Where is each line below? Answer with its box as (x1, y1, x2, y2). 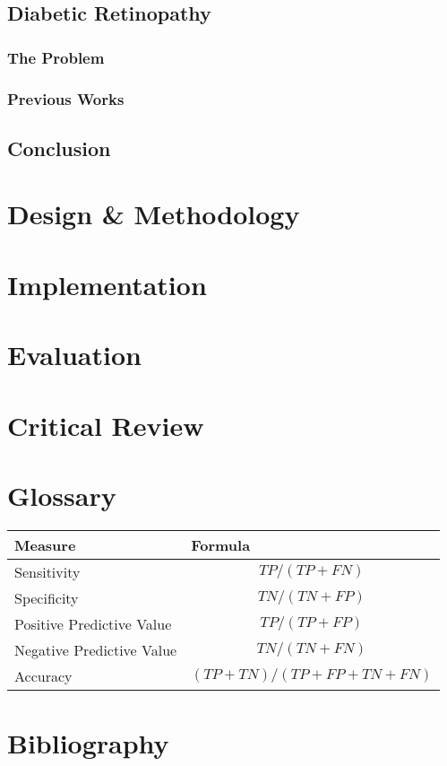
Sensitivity (14, 561, 81, 582)
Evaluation (7, 336, 142, 373)
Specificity (14, 587, 79, 608)
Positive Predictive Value (14, 613, 172, 634)
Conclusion (7, 134, 111, 161)
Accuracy (14, 665, 73, 686)
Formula (191, 534, 251, 555)
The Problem (7, 46, 105, 68)
